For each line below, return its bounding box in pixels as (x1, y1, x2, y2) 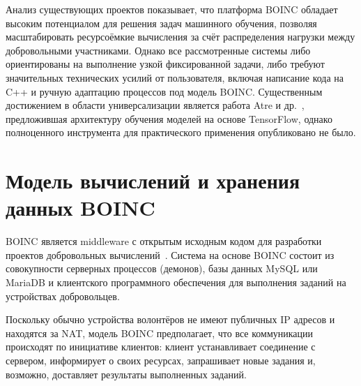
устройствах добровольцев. (6, 288, 120, 303)
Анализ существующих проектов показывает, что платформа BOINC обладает (6, 2, 338, 16)
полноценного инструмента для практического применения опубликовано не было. (6, 125, 356, 140)
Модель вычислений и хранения (6, 166, 300, 195)
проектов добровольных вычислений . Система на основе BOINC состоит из (6, 247, 335, 262)
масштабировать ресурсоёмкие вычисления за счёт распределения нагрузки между (6, 29, 355, 44)
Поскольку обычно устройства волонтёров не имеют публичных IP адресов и (6, 312, 335, 327)
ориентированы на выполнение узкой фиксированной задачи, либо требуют (6, 57, 325, 71)
